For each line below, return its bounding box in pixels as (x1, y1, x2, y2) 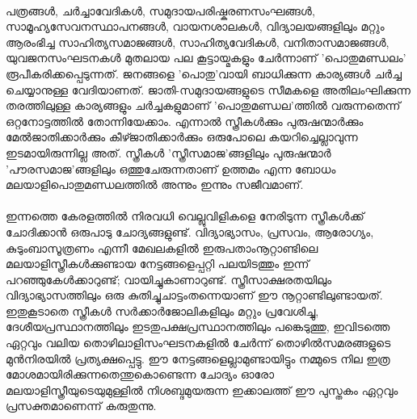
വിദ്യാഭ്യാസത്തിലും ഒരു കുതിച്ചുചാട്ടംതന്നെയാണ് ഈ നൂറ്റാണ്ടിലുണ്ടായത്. (6, 287, 383, 304)
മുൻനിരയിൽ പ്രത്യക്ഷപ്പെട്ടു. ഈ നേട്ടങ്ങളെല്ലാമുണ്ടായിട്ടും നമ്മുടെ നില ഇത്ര (6, 350, 390, 367)
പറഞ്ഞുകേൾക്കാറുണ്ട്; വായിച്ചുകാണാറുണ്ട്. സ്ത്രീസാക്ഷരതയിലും (6, 270, 332, 287)
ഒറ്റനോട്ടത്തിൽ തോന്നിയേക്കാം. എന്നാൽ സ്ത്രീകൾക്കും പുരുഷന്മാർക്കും (6, 112, 364, 129)
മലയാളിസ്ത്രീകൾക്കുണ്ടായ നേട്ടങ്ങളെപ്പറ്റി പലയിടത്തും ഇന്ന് (6, 255, 310, 272)
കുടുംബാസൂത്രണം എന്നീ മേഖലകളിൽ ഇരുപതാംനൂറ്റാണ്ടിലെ (6, 239, 318, 256)
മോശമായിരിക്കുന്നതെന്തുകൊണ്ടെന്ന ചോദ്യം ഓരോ (6, 366, 275, 383)
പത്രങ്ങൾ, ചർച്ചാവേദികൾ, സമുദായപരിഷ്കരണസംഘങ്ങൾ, (6, 2, 315, 19)
